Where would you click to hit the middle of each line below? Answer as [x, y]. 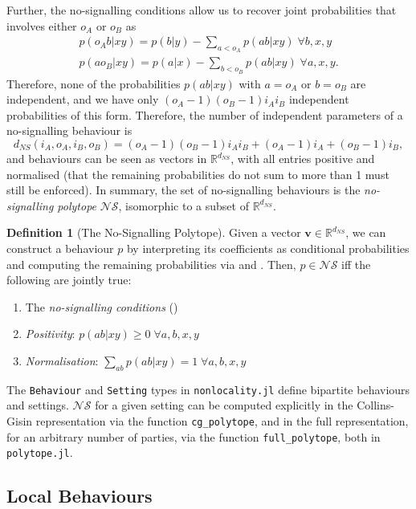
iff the [356, 264]
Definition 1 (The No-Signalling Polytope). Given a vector [154, 232]
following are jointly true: [69, 280]
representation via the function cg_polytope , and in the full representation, [222, 421]
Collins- [375, 405]
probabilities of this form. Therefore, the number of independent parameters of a [205, 114]
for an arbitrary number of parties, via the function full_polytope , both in [194, 436]
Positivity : [50, 334]
